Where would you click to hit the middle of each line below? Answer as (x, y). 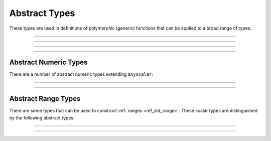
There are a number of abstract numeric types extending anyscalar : (81, 74)
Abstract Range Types (45, 99)
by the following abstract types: (42, 117)
